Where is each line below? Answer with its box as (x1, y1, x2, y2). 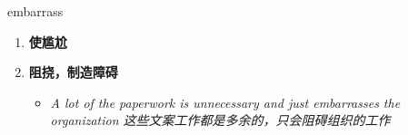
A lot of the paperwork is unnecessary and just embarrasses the (50, 92, 401, 111)
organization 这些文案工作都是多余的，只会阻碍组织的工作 (50, 111, 391, 130)
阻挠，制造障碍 (28, 63, 118, 82)
